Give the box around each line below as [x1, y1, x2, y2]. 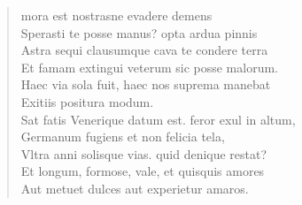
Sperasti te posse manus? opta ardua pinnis [20, 23, 258, 42]
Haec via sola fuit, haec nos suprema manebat [20, 75, 271, 94]
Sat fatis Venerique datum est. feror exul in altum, [20, 110, 296, 128]
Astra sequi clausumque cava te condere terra [20, 41, 268, 59]
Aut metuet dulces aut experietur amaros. [20, 178, 249, 197]
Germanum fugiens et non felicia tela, [20, 127, 225, 146]
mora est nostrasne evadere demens [20, 6, 213, 24]
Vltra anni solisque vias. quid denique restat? [20, 144, 267, 163]
